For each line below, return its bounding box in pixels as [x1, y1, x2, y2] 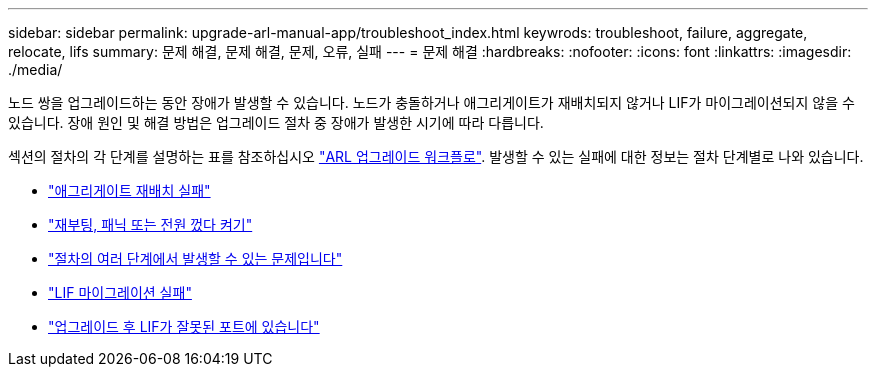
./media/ [8, 61, 63, 78]
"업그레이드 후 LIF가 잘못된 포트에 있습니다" [48, 318, 320, 335]
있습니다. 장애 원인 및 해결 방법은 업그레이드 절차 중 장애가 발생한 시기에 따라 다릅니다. [8, 114, 544, 131]
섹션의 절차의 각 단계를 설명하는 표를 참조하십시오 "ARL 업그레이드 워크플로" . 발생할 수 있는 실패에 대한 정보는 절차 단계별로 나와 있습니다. [8, 148, 864, 165]
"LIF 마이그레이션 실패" [48, 284, 192, 301]
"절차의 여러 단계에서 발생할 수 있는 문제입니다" [48, 250, 343, 267]
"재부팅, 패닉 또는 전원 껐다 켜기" [48, 216, 253, 233]
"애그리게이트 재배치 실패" [48, 182, 211, 199]
